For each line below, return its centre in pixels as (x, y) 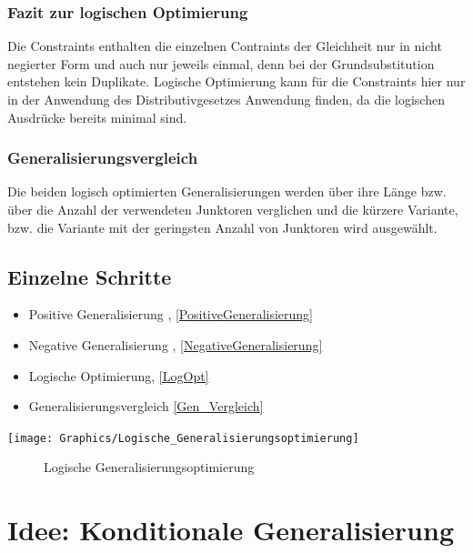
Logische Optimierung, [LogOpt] (119, 375)
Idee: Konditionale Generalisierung (231, 530)
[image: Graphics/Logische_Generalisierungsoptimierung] (183, 438)
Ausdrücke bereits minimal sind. (97, 117)
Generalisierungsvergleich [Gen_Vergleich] (146, 406)
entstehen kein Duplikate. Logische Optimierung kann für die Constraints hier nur (236, 81)
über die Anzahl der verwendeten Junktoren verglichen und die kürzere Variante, (233, 209)
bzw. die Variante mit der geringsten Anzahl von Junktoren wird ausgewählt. (222, 227)
